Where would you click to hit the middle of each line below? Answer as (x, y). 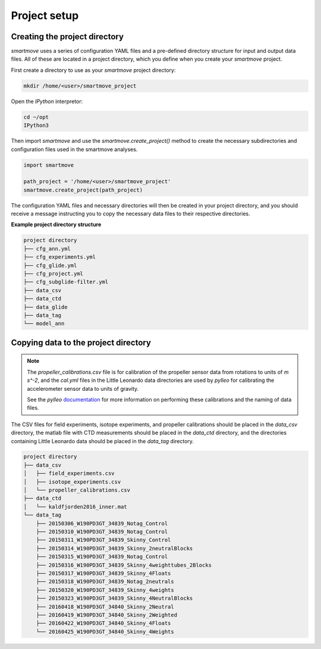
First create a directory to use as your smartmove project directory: (93, 70)
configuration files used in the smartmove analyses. (74, 149)
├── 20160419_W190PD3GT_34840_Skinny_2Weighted (107, 615)
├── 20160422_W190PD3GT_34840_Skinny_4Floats (103, 623)
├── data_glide (45, 307)
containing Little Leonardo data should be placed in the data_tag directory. (103, 441)
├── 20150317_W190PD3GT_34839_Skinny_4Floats (103, 573)
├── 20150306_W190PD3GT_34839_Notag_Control (102, 523)
